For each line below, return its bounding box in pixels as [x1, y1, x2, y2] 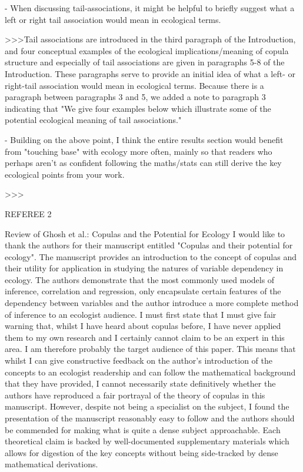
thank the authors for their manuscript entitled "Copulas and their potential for [5, 239, 293, 251]
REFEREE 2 [5, 207, 52, 220]
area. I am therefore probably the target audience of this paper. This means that [5, 343, 296, 355]
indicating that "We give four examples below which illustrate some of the [5, 102, 271, 114]
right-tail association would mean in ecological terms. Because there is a [5, 79, 264, 91]
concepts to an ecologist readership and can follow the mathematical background [5, 365, 296, 378]
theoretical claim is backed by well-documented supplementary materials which [5, 435, 289, 447]
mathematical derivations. [5, 458, 98, 470]
